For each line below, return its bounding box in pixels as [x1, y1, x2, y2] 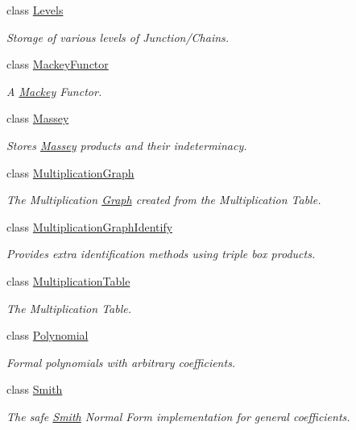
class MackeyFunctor [6, 56, 109, 73]
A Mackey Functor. [6, 82, 102, 99]
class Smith [6, 381, 63, 398]
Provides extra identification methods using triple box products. [6, 245, 316, 262]
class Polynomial [6, 327, 89, 344]
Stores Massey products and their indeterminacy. [6, 136, 247, 153]
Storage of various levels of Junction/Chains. [6, 28, 230, 45]
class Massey [6, 110, 69, 127]
